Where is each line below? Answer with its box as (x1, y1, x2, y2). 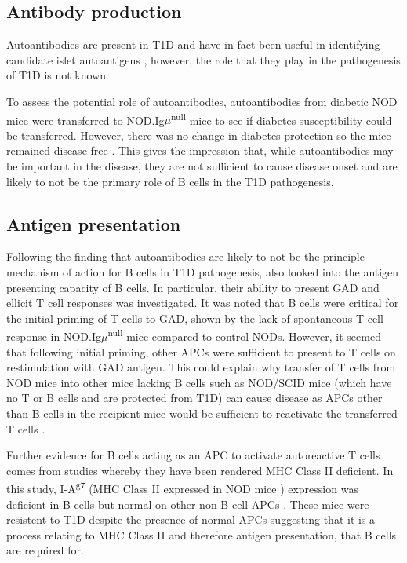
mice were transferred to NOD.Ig (6, 112, 165, 128)
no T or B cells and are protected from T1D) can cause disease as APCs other (6, 389, 383, 406)
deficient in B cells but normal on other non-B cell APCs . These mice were (6, 495, 369, 512)
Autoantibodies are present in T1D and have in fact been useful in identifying (6, 36, 380, 53)
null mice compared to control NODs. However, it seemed (107, 326, 381, 345)
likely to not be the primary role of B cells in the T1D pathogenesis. (6, 173, 334, 189)
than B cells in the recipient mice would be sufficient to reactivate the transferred (6, 405, 398, 421)
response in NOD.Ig (6, 328, 101, 345)
